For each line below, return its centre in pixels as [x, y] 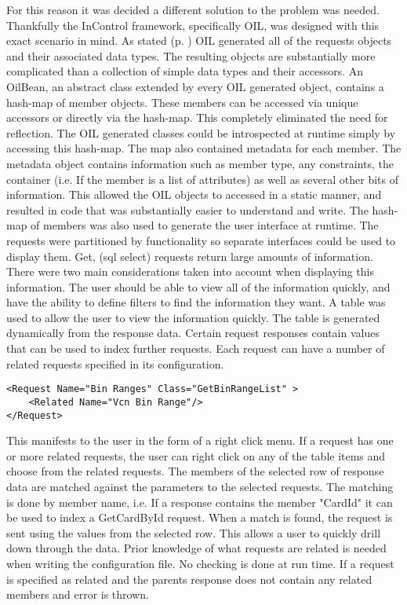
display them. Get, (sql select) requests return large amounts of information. [190, 256]
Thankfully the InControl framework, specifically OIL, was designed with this [193, 25]
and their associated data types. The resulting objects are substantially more [191, 55]
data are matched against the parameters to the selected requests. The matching [200, 486]
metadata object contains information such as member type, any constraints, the [200, 163]
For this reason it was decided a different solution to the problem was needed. [193, 9]
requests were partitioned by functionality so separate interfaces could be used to [201, 240]
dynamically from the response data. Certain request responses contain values [193, 333]
